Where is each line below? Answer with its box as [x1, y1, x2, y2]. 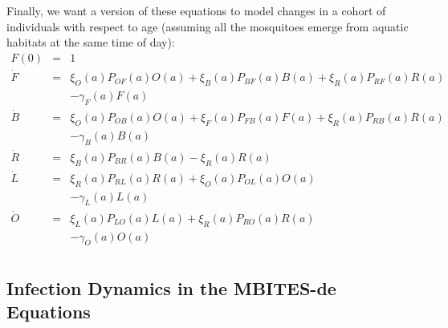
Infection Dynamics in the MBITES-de [6, 275, 336, 300]
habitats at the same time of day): [6, 34, 175, 51]
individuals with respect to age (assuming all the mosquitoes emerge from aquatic [6, 18, 409, 34]
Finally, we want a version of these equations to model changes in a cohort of [6, 2, 386, 18]
